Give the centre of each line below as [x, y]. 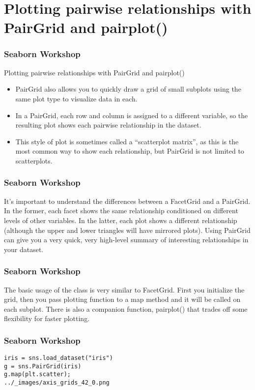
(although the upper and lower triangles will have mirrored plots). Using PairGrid [127, 230]
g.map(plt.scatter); [38, 374]
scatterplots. [34, 160]
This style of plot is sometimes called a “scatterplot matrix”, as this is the [127, 141]
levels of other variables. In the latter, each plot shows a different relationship [121, 220]
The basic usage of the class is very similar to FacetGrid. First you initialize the [124, 289]
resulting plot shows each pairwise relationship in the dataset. [108, 125]
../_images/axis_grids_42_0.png [57, 383]
